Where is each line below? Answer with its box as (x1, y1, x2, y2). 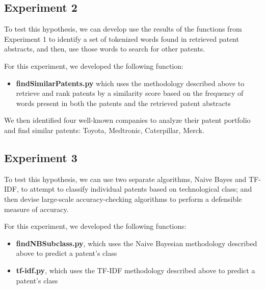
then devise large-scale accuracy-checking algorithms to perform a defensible (4, 193, 242, 204)
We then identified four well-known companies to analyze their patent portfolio (4, 115, 251, 125)
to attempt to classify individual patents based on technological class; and (21, 183, 252, 194)
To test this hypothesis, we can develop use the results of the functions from (4, 23, 242, 34)
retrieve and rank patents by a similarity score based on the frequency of (16, 88, 244, 98)
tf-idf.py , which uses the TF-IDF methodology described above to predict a (16, 265, 255, 275)
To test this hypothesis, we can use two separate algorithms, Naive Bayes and (4, 173, 247, 184)
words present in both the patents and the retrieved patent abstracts (16, 97, 231, 108)
